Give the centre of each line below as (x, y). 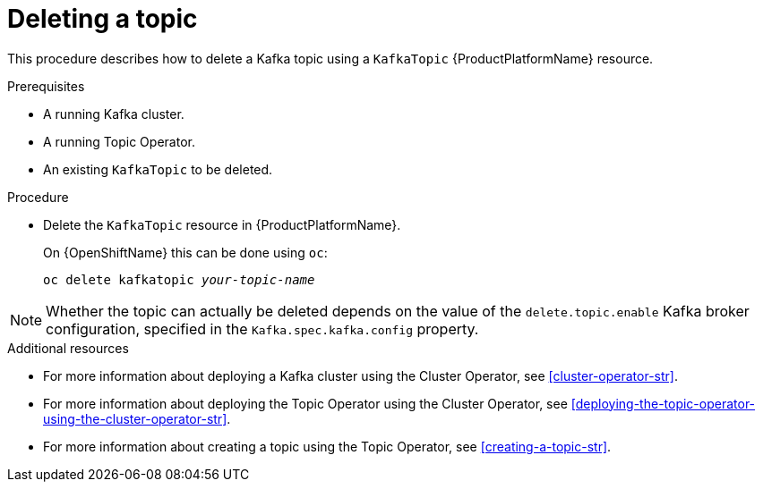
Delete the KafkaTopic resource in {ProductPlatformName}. (222, 224)
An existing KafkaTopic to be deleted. (158, 169)
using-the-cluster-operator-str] (135, 418)
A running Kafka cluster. (114, 114)
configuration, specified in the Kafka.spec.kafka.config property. (262, 329)
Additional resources (68, 348)
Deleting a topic (103, 19)
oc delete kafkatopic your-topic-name (179, 279)
